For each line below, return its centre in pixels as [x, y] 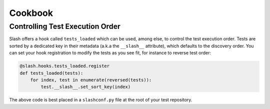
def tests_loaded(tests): [51, 73]
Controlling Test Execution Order [65, 26]
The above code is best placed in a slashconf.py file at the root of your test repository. [101, 100]
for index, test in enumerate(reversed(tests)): [91, 80]
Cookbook [31, 13]
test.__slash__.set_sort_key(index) [86, 87]
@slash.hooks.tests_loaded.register [65, 66]
